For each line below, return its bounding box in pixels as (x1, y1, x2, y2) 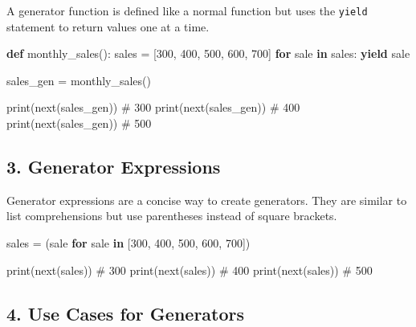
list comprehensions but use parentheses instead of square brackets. (6, 207, 337, 224)
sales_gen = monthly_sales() (6, 72, 151, 88)
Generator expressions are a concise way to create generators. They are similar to (6, 191, 407, 208)
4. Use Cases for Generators (6, 300, 245, 325)
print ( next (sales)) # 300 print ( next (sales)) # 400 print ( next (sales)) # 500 (6, 261, 373, 278)
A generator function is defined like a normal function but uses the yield (6, 2, 368, 18)
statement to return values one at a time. (6, 18, 210, 35)
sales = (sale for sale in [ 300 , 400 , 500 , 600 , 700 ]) (6, 235, 251, 251)
